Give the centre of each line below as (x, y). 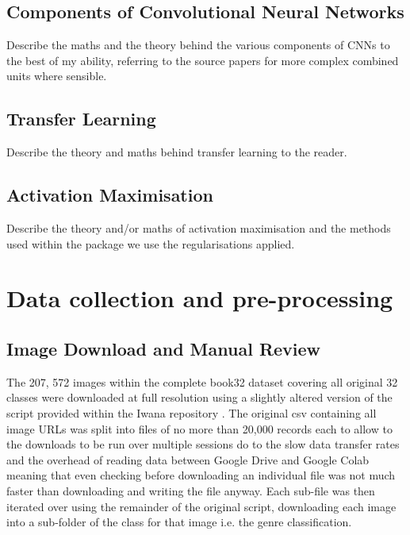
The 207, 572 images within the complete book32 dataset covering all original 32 (202, 381)
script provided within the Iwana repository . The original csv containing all (192, 412)
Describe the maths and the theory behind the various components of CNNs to (198, 45)
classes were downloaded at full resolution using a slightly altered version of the (199, 397)
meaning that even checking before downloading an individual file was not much (201, 475)
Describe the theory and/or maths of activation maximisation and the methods (199, 227)
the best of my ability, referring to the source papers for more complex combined (203, 60)
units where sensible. (57, 76)
